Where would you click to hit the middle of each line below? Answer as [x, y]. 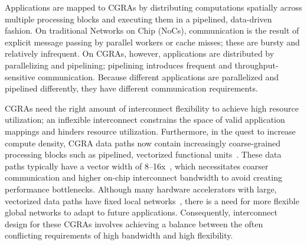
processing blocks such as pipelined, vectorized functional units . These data [143, 154]
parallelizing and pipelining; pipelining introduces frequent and [118, 65]
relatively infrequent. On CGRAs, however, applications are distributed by [140, 53]
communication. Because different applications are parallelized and [159, 76]
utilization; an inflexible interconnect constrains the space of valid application [145, 120]
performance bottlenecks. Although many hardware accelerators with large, [141, 189]
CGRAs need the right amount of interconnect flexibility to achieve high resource [152, 108]
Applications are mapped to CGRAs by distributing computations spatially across [153, 7]
